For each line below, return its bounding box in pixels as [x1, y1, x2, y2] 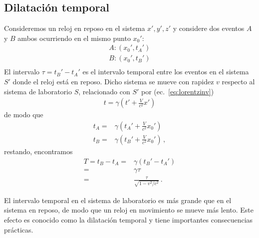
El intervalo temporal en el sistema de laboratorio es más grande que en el [4, 195, 232, 205]
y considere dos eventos [173, 23, 245, 33]
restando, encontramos [4, 146, 73, 156]
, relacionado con [78, 86, 130, 96]
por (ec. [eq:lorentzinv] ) [141, 86, 214, 96]
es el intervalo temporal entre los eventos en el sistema [82, 66, 249, 77]
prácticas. [4, 224, 33, 235]
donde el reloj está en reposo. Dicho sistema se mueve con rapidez [12, 76, 214, 87]
